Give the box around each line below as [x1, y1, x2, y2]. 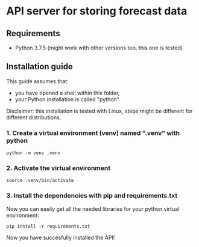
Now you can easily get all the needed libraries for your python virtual [6, 205, 180, 212]
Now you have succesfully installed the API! [6, 234, 115, 241]
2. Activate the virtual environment [6, 164, 110, 172]
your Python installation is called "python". [14, 95, 121, 103]
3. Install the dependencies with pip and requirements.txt [6, 192, 178, 200]
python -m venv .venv [6, 150, 61, 156]
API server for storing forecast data [6, 4, 188, 18]
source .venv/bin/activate [6, 178, 74, 184]
